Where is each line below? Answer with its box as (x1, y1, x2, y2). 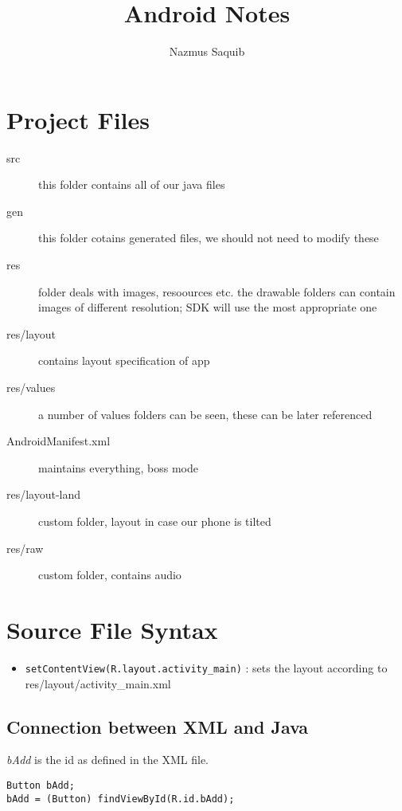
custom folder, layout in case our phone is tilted (38, 512, 271, 529)
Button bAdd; (6, 779, 75, 791)
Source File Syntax (6, 613, 218, 645)
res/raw (6, 539, 44, 556)
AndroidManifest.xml (6, 433, 111, 449)
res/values (6, 379, 56, 395)
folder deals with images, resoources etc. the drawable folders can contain (38, 283, 396, 300)
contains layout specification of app (38, 352, 210, 369)
